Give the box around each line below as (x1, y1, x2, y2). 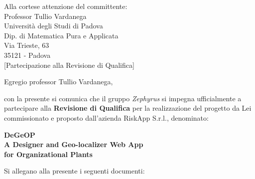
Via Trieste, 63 (4, 40, 49, 50)
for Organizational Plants (4, 149, 93, 159)
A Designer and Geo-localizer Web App (4, 139, 143, 150)
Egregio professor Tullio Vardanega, (4, 76, 113, 87)
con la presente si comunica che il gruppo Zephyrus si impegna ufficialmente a (4, 93, 242, 103)
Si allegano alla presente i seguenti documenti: (4, 166, 145, 176)
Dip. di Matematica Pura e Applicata (4, 30, 119, 40)
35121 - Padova (4, 49, 51, 60)
